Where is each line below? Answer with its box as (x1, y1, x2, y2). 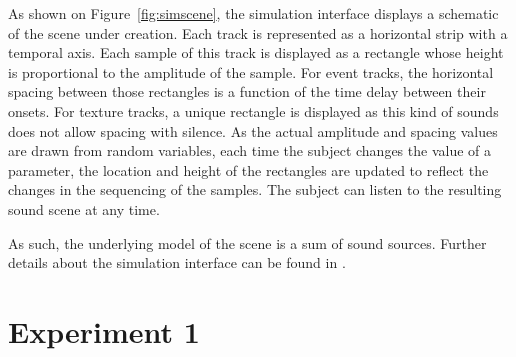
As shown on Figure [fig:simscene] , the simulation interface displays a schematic (8, 3, 499, 23)
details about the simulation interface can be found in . (8, 252, 346, 273)
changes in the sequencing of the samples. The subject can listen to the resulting (8, 179, 502, 200)
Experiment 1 (8, 310, 200, 351)
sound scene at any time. (8, 198, 160, 219)
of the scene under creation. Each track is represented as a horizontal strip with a (8, 22, 508, 43)
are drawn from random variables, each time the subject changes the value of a (8, 140, 491, 161)
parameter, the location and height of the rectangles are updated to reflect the (8, 159, 489, 180)
